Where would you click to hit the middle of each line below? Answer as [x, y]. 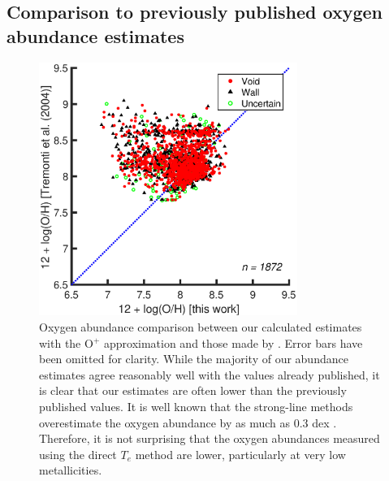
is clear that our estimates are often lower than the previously [193, 390]
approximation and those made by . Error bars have [233, 342]
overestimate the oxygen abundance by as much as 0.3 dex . [188, 422]
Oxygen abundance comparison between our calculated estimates [201, 326]
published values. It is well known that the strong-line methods [196, 406]
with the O [66, 342]
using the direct [78, 454]
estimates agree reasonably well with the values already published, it [210, 374]
